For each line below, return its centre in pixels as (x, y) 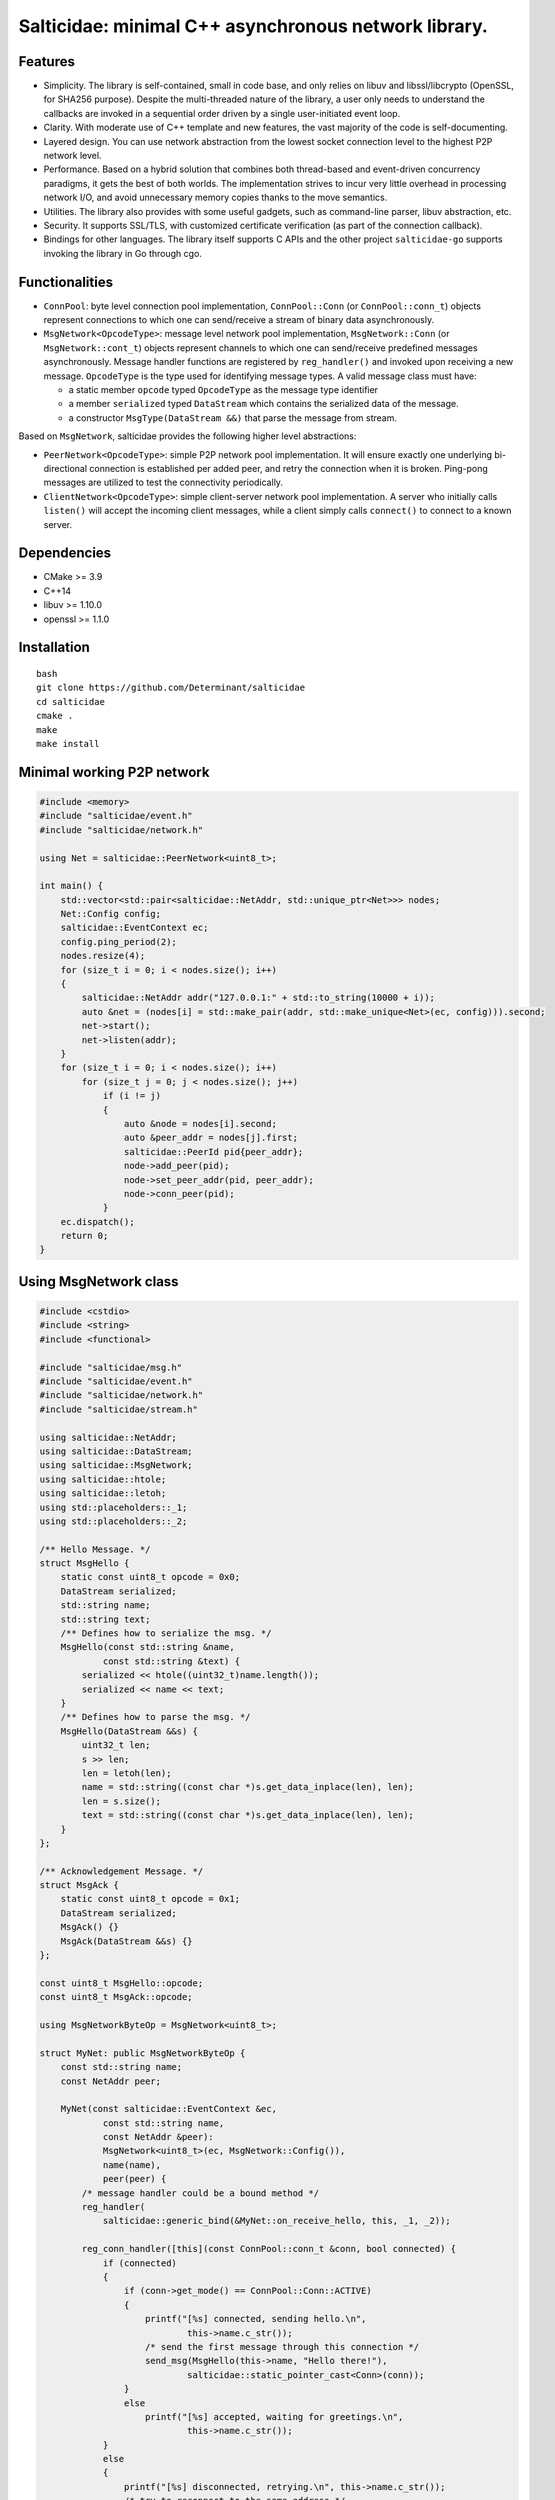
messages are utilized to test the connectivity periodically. (163, 482)
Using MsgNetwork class (98, 1281)
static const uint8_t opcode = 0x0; (150, 1577)
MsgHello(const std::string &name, (147, 1647)
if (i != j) (132, 1096)
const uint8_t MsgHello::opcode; (121, 1983)
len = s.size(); (121, 1801)
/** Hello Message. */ (95, 1549)
